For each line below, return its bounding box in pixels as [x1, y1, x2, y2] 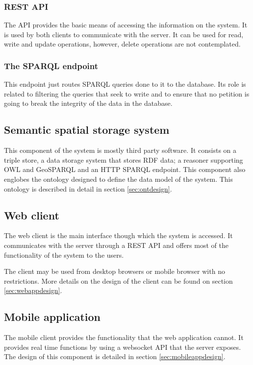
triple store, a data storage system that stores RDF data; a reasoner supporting [4, 154, 243, 165]
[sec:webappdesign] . [4, 285, 62, 295]
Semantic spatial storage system [4, 122, 170, 137]
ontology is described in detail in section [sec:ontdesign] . [4, 183, 172, 194]
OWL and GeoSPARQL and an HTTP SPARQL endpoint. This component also [4, 164, 246, 174]
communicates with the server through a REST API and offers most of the [4, 240, 228, 250]
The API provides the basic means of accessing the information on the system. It [4, 20, 248, 30]
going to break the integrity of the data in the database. [4, 98, 173, 108]
